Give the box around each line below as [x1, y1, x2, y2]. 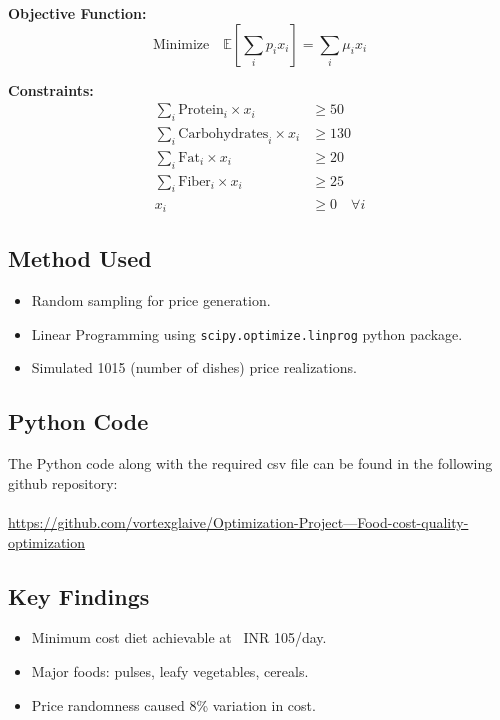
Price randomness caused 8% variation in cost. [31, 694, 316, 715]
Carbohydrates [178, 127, 269, 142]
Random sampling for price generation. [31, 290, 271, 311]
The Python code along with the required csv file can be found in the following [8, 453, 493, 474]
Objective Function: [8, 3, 147, 23]
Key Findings [8, 580, 150, 611]
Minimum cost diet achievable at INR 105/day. [31, 627, 327, 648]
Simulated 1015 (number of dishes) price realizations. [31, 357, 357, 378]
